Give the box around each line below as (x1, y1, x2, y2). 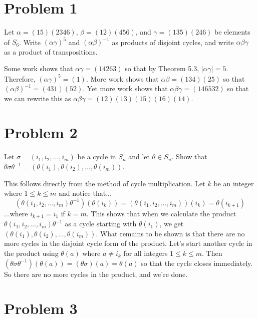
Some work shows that (4, 63, 73, 74)
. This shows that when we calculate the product (86, 208, 236, 218)
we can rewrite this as (4, 93, 71, 103)
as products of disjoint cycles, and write (112, 37, 234, 47)
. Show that (171, 151, 207, 162)
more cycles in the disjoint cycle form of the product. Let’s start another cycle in (4, 238, 252, 248)
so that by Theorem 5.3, (125, 63, 199, 74)
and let (128, 151, 150, 162)
